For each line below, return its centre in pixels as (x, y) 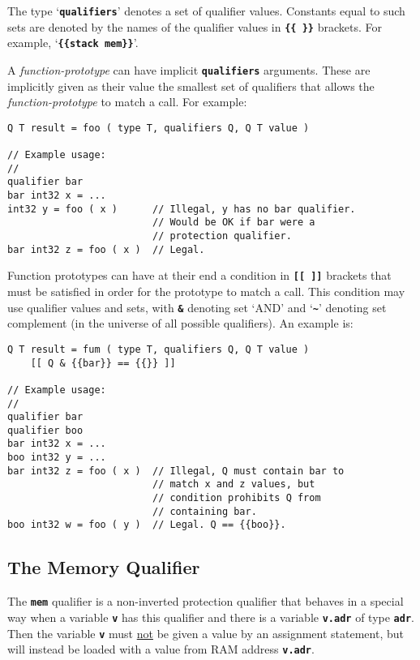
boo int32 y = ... (57, 458)
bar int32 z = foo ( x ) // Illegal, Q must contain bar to (176, 471)
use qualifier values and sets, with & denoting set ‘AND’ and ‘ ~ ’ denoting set (197, 307)
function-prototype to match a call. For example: (127, 102)
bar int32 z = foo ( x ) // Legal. (106, 249)
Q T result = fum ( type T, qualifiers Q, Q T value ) (159, 349)
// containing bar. (204, 511)
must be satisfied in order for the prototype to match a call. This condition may (206, 291)
